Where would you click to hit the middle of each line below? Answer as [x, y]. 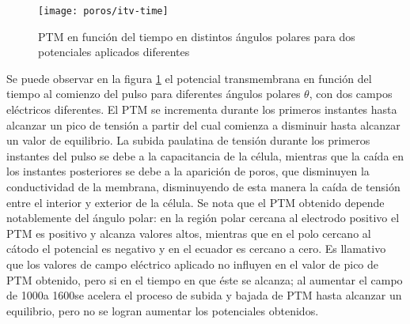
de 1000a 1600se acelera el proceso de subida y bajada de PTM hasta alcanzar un [204, 295]
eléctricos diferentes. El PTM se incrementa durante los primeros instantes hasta [202, 109]
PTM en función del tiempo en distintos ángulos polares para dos [197, 36]
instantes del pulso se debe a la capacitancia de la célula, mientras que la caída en [205, 155]
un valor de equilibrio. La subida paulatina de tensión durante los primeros [188, 140]
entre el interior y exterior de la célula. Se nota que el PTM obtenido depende [196, 202]
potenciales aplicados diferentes [114, 52]
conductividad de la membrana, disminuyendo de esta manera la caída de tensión [203, 186]
